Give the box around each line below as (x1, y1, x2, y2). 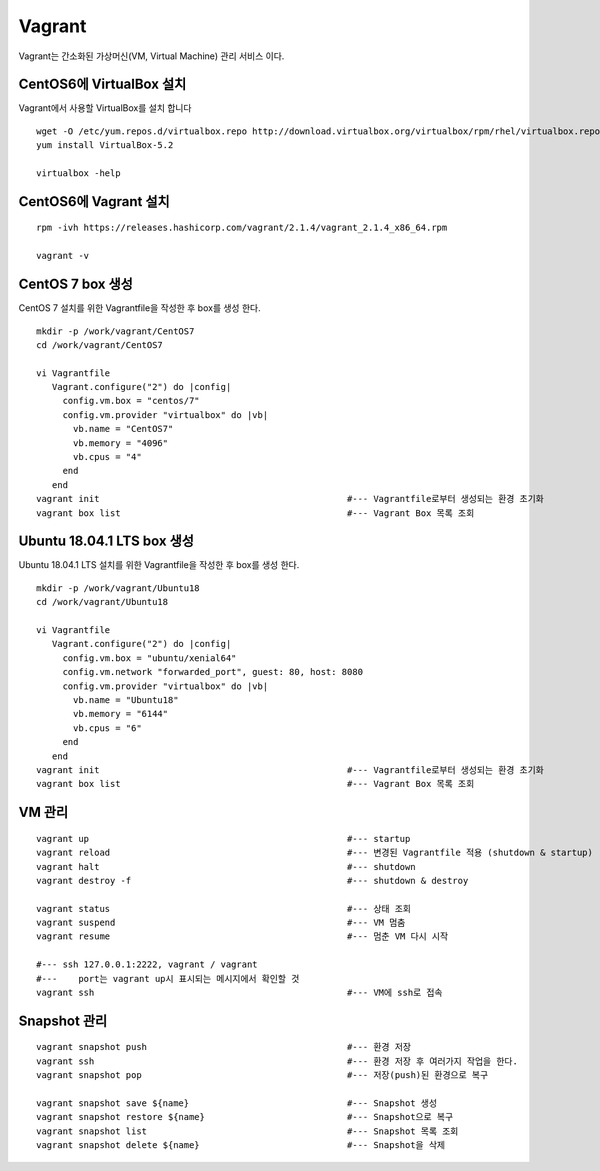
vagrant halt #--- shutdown (36, 861, 416, 872)
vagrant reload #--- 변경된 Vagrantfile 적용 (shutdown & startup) (36, 847, 594, 859)
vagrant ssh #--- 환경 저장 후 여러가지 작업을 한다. (36, 1055, 519, 1067)
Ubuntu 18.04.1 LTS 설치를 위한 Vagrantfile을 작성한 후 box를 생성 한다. (18, 559, 300, 571)
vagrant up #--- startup (36, 833, 411, 844)
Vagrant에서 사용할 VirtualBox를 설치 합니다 (18, 102, 192, 114)
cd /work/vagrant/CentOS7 (36, 339, 164, 350)
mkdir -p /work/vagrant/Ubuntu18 (36, 582, 200, 594)
